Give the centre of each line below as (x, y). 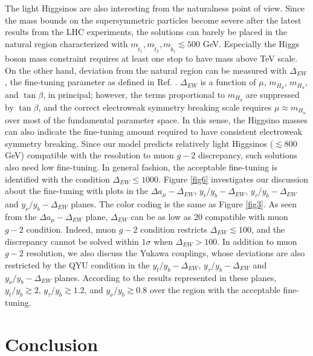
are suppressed (273, 94)
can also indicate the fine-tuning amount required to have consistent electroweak (154, 131)
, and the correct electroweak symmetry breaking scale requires (155, 107)
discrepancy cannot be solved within (72, 241)
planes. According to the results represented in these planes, (166, 277)
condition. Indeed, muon (71, 229)
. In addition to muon (257, 241)
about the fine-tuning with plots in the (76, 191)
